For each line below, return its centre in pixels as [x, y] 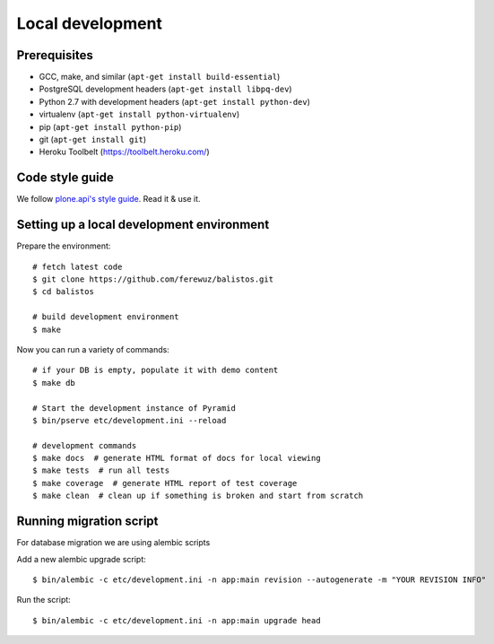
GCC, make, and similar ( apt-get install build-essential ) [160, 77]
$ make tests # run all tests [101, 470]
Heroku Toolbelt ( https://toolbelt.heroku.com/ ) [124, 152]
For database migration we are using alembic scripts [113, 543]
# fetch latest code [78, 266]
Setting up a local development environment [143, 225]
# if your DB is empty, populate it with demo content [156, 370]
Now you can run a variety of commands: [93, 349]
